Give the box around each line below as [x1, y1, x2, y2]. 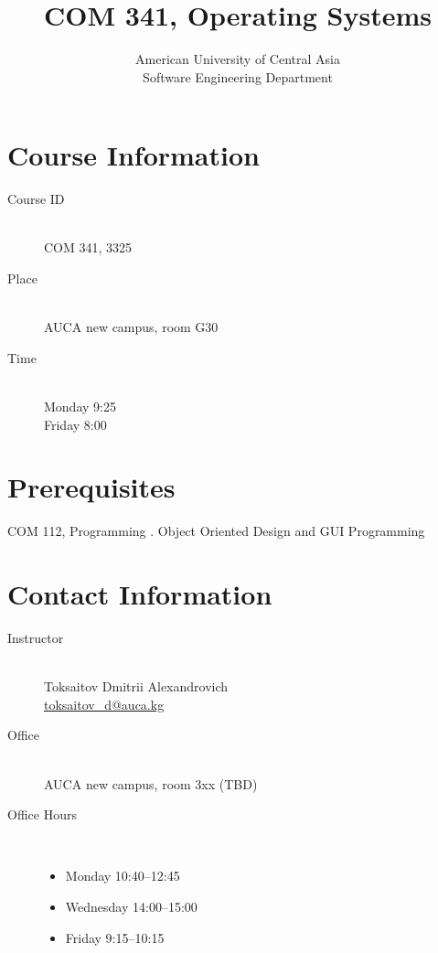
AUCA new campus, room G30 [44, 317, 219, 337]
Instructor [7, 628, 64, 648]
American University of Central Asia [135, 49, 340, 69]
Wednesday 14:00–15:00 [65, 896, 198, 916]
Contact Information [7, 575, 272, 613]
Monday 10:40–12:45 [65, 866, 180, 885]
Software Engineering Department [143, 67, 333, 86]
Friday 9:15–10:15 [65, 927, 165, 947]
